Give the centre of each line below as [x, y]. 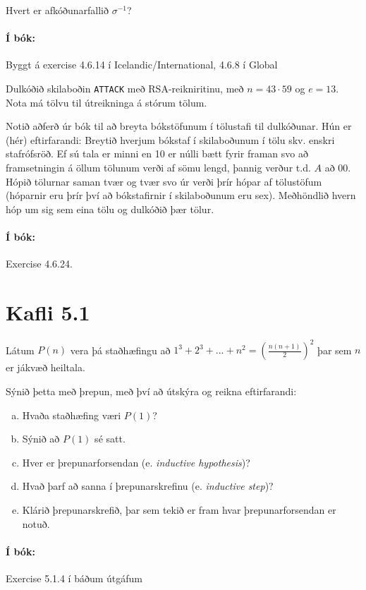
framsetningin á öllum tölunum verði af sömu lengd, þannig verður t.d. [158, 168]
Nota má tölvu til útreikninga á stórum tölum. [106, 102]
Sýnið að [41, 439]
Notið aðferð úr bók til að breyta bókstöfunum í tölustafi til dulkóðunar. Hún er [179, 126]
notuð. [36, 523]
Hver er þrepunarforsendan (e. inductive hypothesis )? [136, 462]
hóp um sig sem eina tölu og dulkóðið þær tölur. [110, 209]
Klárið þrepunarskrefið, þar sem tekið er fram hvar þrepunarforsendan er [179, 509]
